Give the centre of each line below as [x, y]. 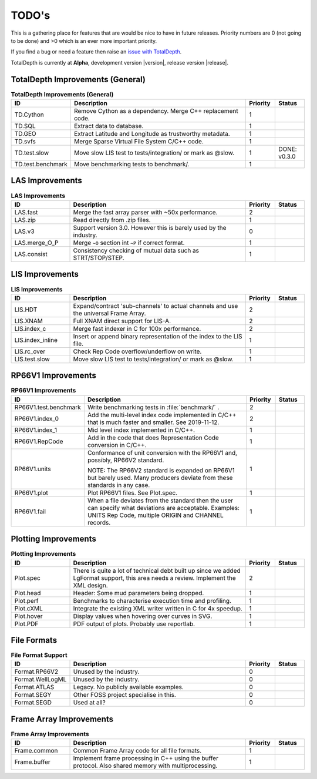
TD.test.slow [32, 153]
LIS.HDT [26, 310]
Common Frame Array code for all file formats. [137, 751]
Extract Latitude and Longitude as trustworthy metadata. [152, 134]
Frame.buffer [33, 762]
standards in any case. [119, 485]
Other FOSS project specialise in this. [124, 695]
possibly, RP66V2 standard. [126, 460]
